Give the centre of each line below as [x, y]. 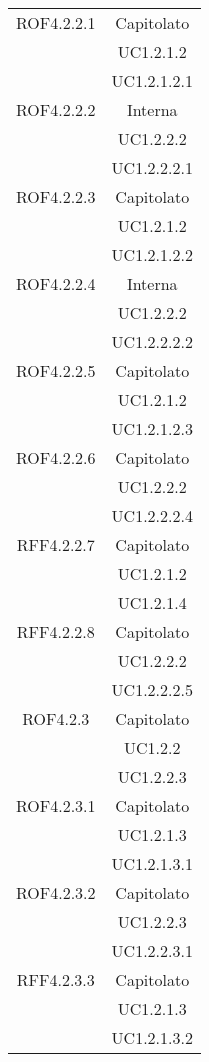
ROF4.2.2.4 [56, 283]
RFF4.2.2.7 [55, 544]
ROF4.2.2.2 [56, 109]
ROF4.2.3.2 [56, 892]
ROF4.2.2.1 [56, 22]
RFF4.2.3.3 [55, 979]
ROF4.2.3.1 [56, 805]
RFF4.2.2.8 [55, 631]
